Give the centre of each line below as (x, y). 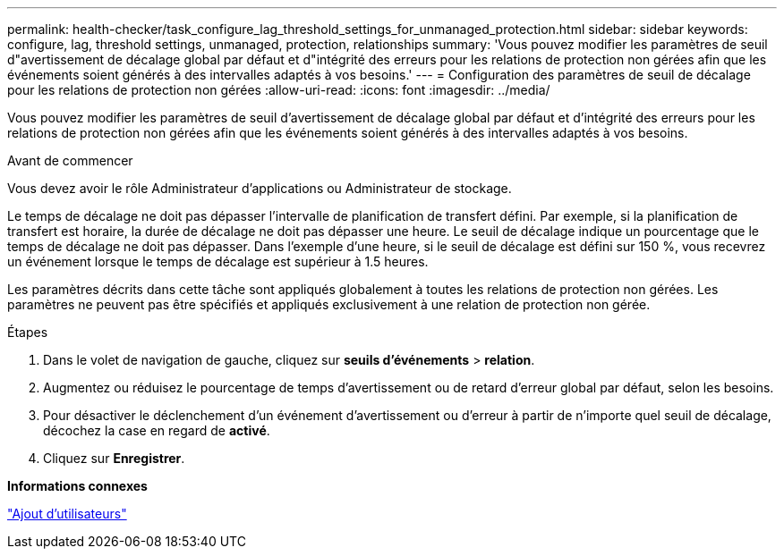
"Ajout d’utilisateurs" (67, 514)
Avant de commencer (70, 160)
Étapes (28, 332)
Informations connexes (77, 486)
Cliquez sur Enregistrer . (114, 458)
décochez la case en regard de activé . (157, 430)
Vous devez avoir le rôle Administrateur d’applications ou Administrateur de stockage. (260, 188)
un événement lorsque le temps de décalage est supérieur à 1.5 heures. (218, 261)
